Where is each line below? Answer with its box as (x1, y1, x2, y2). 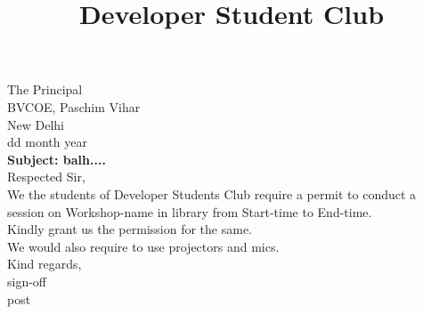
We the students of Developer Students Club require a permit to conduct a (7, 184, 417, 203)
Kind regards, (7, 254, 82, 273)
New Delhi (7, 115, 64, 133)
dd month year (7, 133, 87, 151)
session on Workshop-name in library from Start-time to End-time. (7, 202, 372, 221)
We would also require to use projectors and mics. (7, 237, 280, 255)
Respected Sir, (7, 167, 85, 186)
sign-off (7, 271, 47, 290)
